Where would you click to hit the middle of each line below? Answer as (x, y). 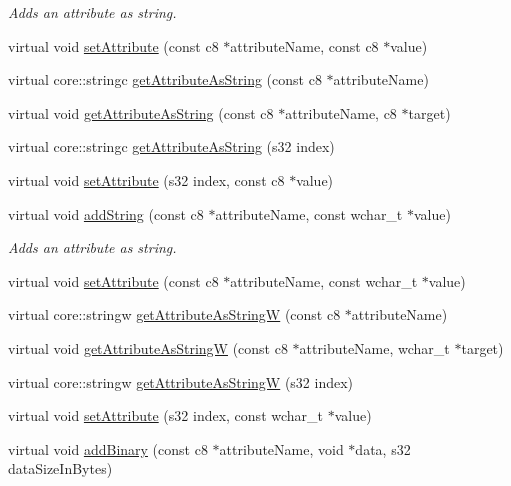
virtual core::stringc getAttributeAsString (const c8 (165, 79)
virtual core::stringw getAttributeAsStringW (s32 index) (181, 381)
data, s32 (383, 448)
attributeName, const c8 (304, 45)
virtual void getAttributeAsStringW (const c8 (148, 347)
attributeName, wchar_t (374, 347)
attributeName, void (281, 448)
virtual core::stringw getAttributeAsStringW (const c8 (174, 314)
